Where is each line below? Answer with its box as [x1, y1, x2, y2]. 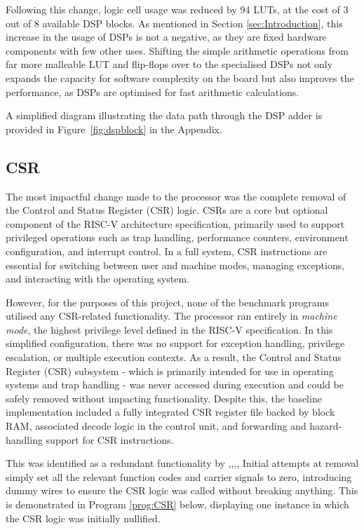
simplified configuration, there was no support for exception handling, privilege [6, 336, 345, 351]
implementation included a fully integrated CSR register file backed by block [6, 405, 335, 419]
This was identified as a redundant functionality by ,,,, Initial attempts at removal [6, 456, 359, 470]
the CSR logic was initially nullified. [6, 510, 161, 525]
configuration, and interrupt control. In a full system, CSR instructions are [6, 243, 328, 258]
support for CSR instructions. [46, 432, 174, 447]
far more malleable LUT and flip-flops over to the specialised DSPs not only [6, 57, 333, 72]
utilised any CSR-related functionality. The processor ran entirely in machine [6, 308, 337, 323]
